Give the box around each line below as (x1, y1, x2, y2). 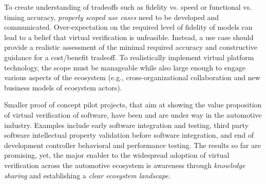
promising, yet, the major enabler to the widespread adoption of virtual (4, 150, 230, 160)
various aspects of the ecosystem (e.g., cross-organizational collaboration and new (4, 72, 260, 83)
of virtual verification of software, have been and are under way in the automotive (4, 109, 262, 120)
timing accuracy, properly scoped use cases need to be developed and (4, 11, 219, 22)
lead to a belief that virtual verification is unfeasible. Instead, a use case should (4, 31, 254, 42)
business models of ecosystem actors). (4, 82, 122, 93)
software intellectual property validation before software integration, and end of (4, 130, 254, 140)
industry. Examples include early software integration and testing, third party (4, 119, 249, 130)
